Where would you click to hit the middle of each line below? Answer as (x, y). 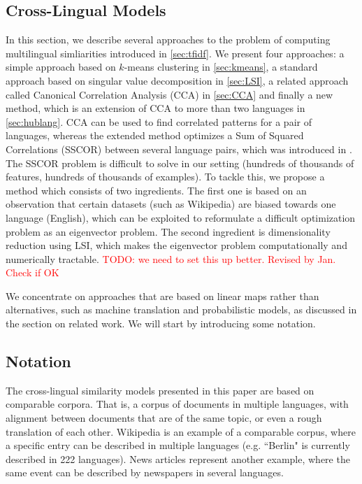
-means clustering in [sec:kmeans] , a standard (221, 67)
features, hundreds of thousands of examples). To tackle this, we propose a (165, 177)
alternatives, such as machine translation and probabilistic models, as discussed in (181, 309)
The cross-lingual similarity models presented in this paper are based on (160, 390)
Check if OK (32, 272)
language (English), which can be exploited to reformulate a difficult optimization (181, 217)
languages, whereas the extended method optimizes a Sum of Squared (155, 135)
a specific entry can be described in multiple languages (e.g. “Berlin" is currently (178, 445)
